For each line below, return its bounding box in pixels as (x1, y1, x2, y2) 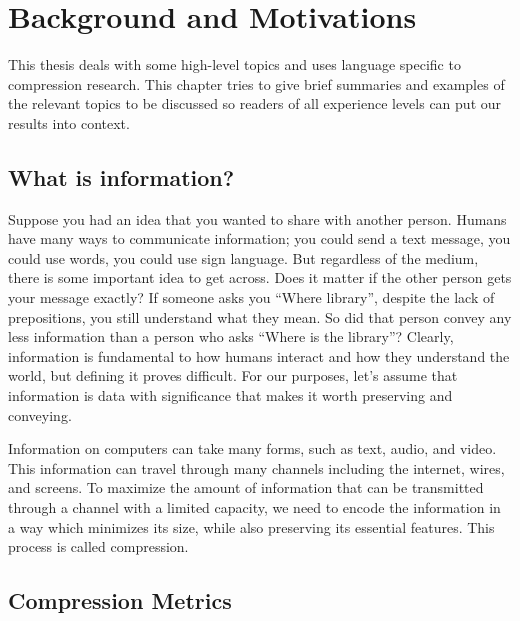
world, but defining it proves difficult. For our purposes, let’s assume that (8, 365, 458, 386)
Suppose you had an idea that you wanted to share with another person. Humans (8, 208, 507, 229)
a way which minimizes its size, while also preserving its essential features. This (8, 516, 495, 537)
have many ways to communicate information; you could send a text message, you (8, 228, 511, 249)
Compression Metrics (8, 585, 232, 616)
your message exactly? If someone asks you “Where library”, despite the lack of (8, 287, 495, 308)
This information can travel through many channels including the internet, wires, (8, 457, 505, 478)
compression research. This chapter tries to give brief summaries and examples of (8, 73, 505, 94)
